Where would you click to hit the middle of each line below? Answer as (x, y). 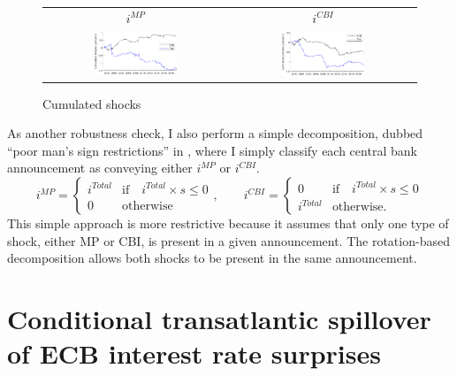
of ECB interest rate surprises (194, 353)
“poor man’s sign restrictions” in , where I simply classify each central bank (212, 150)
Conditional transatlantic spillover (219, 318)
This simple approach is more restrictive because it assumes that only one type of (228, 223)
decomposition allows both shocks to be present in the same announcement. (212, 258)
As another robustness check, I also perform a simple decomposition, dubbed (215, 133)
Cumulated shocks (92, 103)
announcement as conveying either (100, 168)
